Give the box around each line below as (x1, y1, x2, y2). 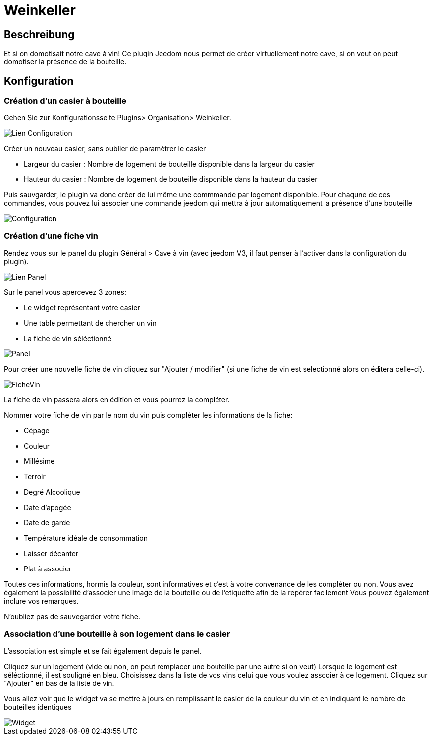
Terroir (24, 472, 46, 481)
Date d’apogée (24, 503, 71, 512)
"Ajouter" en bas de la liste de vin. (4, 679, 114, 687)
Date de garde (24, 518, 70, 527)
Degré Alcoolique (24, 488, 80, 497)
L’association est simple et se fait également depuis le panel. (4, 646, 202, 655)
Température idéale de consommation (24, 534, 148, 543)
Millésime (24, 457, 55, 466)
